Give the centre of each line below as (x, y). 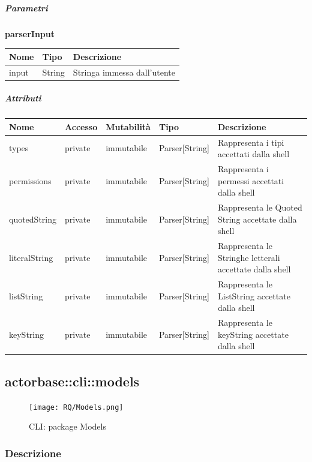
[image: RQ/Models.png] (76, 407)
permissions (30, 180)
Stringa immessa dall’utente (124, 72)
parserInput (30, 33)
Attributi (23, 98)
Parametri (26, 7)
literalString (31, 257)
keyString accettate (253, 334)
